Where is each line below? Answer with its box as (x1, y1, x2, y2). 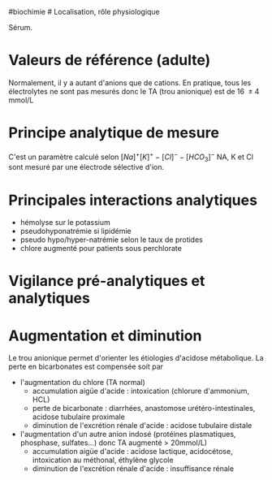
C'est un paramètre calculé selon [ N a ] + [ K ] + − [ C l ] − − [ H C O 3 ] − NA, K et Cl (8, 150, 254, 163)
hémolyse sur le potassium (19, 218, 111, 227)
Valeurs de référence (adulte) (8, 51, 211, 70)
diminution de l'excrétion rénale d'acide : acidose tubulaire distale (32, 421, 253, 430)
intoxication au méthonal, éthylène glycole (32, 455, 174, 465)
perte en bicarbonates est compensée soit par (8, 361, 164, 372)
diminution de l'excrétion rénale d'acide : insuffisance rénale (32, 464, 234, 474)
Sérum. (8, 23, 32, 32)
